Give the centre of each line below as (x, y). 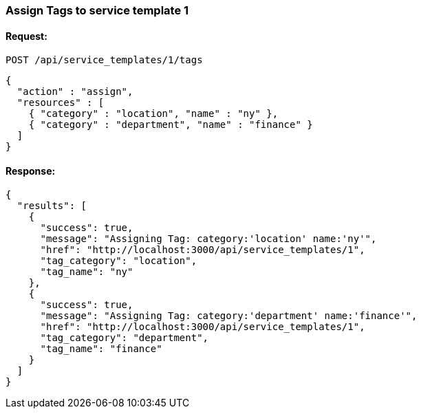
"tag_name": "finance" (101, 349)
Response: (31, 171)
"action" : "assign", (75, 92)
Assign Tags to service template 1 (97, 10)
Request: (26, 36)
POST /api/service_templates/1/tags (104, 60)
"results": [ (52, 206)
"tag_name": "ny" (87, 272)
